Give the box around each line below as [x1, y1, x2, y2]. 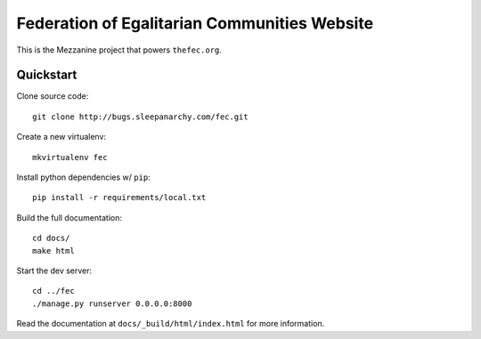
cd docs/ [32, 233, 70, 244]
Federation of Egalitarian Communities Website [16, 13, 374, 33]
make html [32, 246, 75, 255]
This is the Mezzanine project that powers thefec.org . [16, 44, 223, 55]
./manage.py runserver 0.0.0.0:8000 [32, 298, 192, 309]
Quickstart [16, 68, 77, 83]
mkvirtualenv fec [32, 152, 108, 162]
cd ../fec [32, 286, 75, 296]
